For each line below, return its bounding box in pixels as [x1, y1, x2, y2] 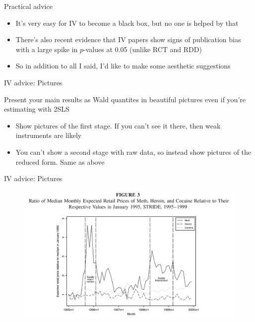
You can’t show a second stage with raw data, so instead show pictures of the [15, 146, 252, 157]
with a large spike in [15, 44, 78, 54]
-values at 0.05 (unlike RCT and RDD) [83, 44, 202, 54]
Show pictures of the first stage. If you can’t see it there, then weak [15, 120, 221, 130]
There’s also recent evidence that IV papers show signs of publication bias [15, 34, 241, 45]
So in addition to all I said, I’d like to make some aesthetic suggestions [15, 61, 231, 71]
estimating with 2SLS [4, 104, 69, 114]
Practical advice [4, 1, 53, 11]
